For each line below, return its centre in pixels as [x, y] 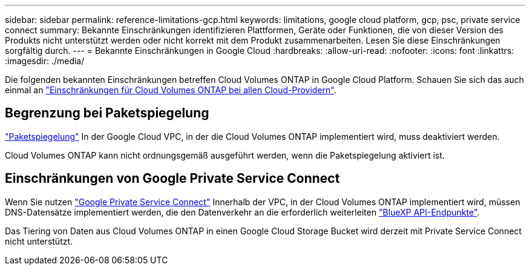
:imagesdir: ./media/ [45, 61]
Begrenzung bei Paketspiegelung [107, 113]
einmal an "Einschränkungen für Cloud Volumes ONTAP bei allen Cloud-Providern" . [171, 90]
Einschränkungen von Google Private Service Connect [172, 179]
